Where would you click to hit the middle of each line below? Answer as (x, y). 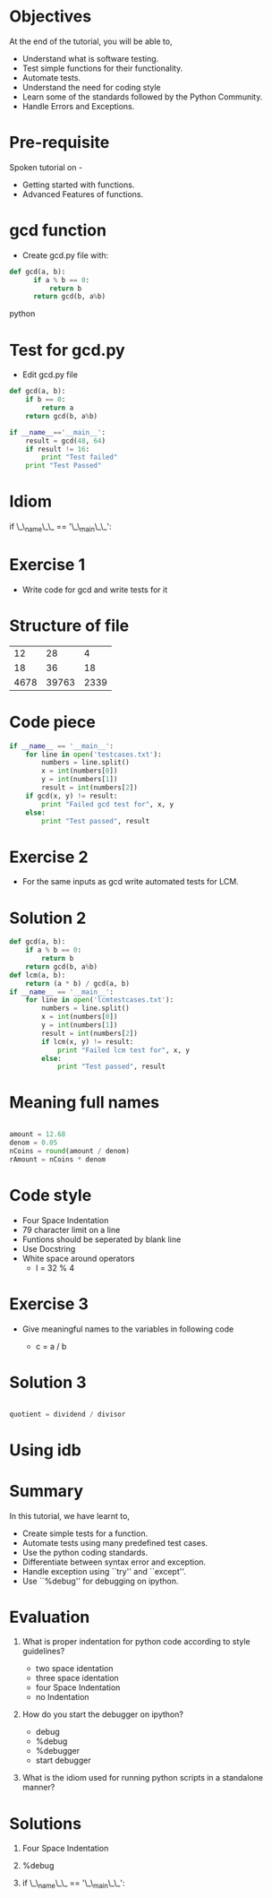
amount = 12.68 (38, 1134)
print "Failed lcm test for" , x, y (123, 1050)
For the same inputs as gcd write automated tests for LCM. (130, 882)
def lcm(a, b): (38, 975)
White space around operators (78, 1258)
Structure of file (69, 625)
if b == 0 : (46, 400)
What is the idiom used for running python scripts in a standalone (143, 1778)
